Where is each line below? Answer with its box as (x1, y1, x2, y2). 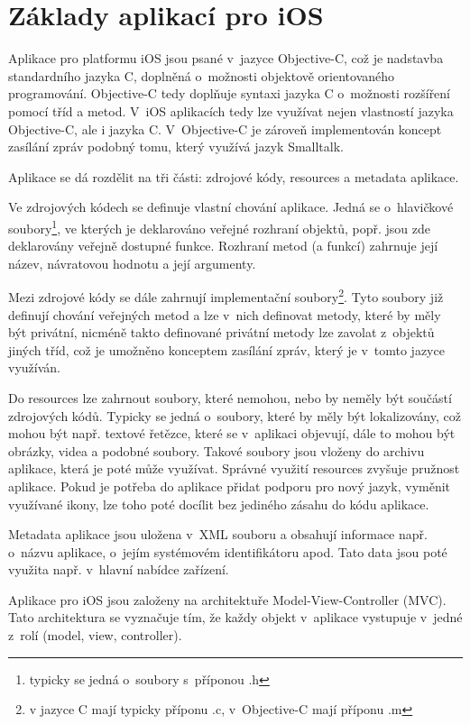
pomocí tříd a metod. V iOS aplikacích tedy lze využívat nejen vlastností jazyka (8, 101, 454, 120)
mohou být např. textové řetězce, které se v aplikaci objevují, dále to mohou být (8, 424, 456, 443)
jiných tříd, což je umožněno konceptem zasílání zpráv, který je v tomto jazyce (8, 340, 445, 359)
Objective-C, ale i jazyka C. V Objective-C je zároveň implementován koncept (8, 119, 442, 138)
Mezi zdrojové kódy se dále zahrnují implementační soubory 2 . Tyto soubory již (8, 285, 444, 306)
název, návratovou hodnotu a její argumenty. (8, 253, 256, 272)
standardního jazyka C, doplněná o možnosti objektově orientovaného (8, 66, 395, 85)
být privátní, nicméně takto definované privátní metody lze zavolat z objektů (8, 323, 435, 342)
